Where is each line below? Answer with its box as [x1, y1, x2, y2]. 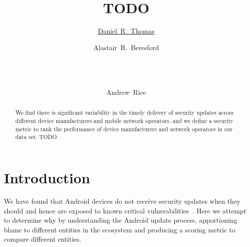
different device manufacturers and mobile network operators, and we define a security [15, 117, 233, 125]
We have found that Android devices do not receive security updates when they [4, 196, 241, 206]
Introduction [4, 168, 90, 188]
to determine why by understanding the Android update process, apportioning [4, 215, 237, 225]
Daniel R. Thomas [98, 26, 155, 36]
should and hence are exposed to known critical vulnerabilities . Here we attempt [4, 205, 247, 215]
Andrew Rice [106, 87, 146, 97]
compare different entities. [4, 234, 82, 244]
